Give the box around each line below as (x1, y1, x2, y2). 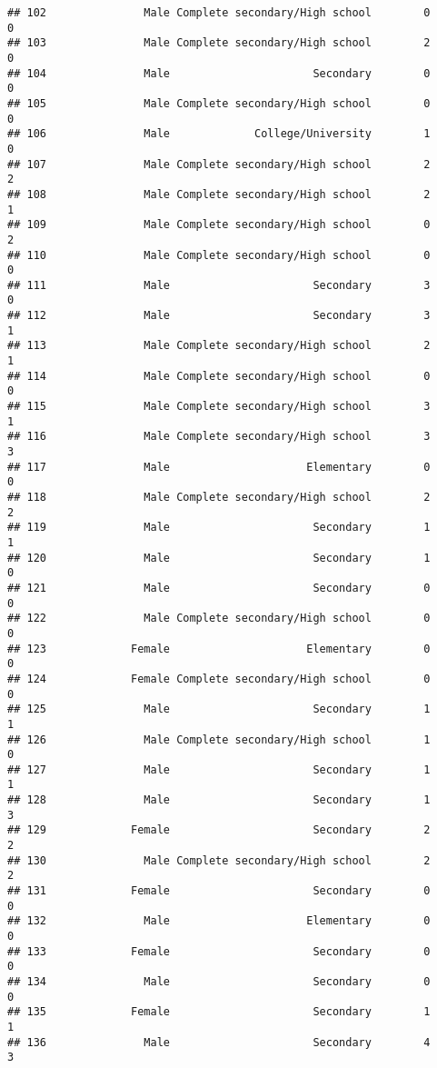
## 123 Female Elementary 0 (7, 642, 431, 655)
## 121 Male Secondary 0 (7, 581, 431, 594)
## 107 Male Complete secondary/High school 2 (7, 157, 431, 171)
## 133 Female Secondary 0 (7, 944, 431, 958)
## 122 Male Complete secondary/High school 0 (7, 612, 431, 625)
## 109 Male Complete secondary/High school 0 (7, 218, 431, 232)
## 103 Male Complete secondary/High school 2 (7, 36, 431, 50)
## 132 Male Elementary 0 (7, 914, 431, 928)
